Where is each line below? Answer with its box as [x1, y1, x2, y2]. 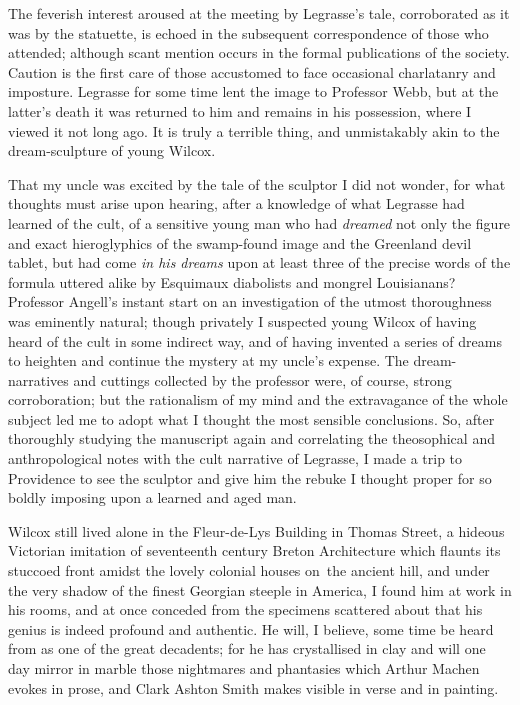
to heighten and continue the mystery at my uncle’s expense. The [8, 350, 409, 371]
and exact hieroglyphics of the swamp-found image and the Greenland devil [8, 232, 472, 253]
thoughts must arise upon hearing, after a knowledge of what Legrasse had [8, 193, 465, 214]
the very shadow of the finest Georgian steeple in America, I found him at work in [8, 579, 512, 600]
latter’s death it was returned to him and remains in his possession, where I [8, 100, 472, 121]
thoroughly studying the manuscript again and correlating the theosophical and [8, 428, 495, 449]
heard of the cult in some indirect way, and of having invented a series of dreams [8, 330, 502, 351]
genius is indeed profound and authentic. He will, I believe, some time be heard [8, 618, 494, 639]
